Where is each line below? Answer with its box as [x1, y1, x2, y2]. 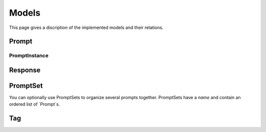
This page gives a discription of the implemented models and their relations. [9, 25, 164, 30]
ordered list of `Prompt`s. [9, 101, 60, 107]
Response [9, 66, 41, 74]
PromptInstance [9, 52, 49, 59]
